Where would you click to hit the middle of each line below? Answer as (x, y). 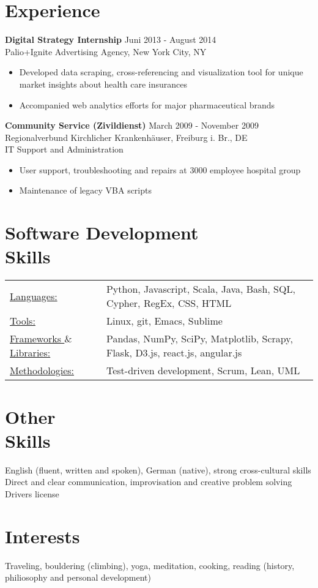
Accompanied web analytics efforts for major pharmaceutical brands (147, 104)
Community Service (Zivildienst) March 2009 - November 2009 (132, 125)
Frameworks (35, 339)
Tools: (23, 321)
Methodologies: (42, 371)
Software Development (102, 232)
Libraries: (30, 353)
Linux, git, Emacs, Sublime (164, 321)
